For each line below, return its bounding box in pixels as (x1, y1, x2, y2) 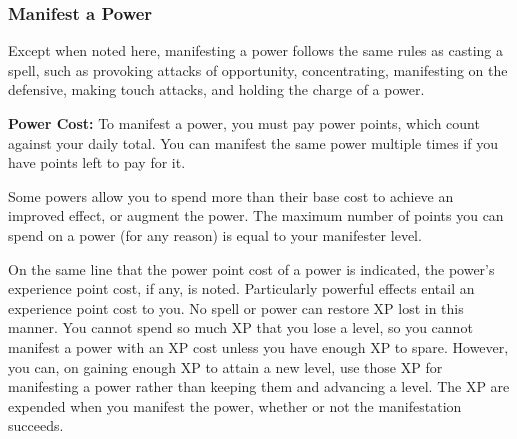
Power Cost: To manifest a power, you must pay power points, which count (8, 113, 480, 133)
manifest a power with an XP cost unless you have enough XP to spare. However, (8, 336, 509, 357)
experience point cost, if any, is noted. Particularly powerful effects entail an (8, 278, 475, 299)
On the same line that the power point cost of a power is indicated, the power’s (8, 258, 495, 279)
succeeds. (8, 415, 64, 436)
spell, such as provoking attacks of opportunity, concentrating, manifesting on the (8, 59, 508, 80)
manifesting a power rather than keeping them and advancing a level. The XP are (8, 376, 510, 397)
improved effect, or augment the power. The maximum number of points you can (8, 205, 504, 226)
